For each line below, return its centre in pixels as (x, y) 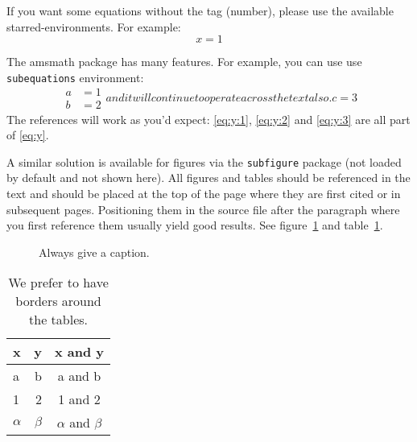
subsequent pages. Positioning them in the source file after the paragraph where (203, 209)
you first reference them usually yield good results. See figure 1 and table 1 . (195, 225)
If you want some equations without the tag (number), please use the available (200, 10)
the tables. (59, 320)
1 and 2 (79, 399)
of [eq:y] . (28, 135)
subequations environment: (75, 77)
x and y (79, 352)
